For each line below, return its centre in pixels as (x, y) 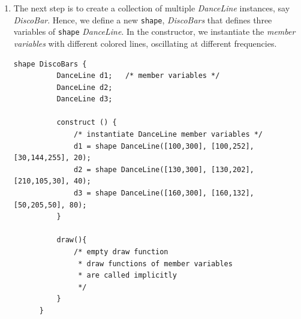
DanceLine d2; (85, 87)
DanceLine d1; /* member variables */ (138, 76)
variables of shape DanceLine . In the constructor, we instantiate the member (154, 31)
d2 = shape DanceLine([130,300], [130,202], (164, 169)
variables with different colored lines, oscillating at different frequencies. (145, 43)
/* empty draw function (121, 252)
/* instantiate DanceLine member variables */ (168, 135)
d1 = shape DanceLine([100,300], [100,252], (164, 146)
